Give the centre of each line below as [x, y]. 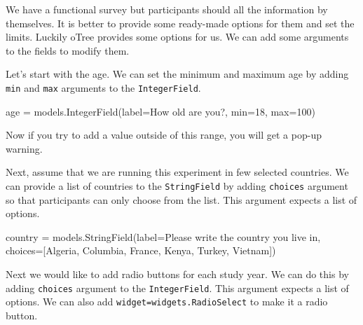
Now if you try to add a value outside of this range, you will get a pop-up [164, 135]
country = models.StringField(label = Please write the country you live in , [163, 236]
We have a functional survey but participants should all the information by [167, 9]
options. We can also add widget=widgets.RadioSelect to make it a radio [167, 302]
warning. [24, 148]
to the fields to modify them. [68, 50]
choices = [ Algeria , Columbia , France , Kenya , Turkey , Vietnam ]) [141, 250]
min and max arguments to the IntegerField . [103, 87]
